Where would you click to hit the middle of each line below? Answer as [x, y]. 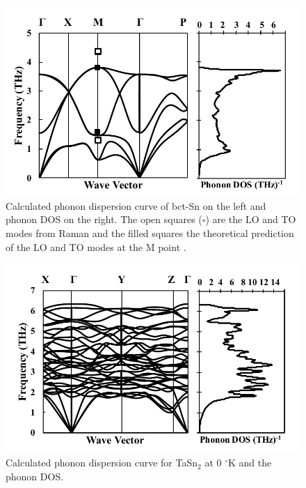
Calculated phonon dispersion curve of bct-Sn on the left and [136, 205]
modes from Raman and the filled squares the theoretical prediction [150, 233]
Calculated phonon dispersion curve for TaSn [102, 463]
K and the [250, 463]
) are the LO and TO [251, 219]
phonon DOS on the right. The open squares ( [104, 219]
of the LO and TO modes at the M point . [96, 246]
